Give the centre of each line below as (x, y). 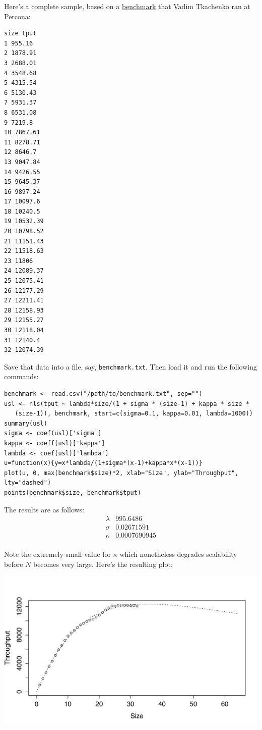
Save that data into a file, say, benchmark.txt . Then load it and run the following (130, 366)
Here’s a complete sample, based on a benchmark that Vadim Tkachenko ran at (127, 6)
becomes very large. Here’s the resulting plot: (103, 564)
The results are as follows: (44, 509)
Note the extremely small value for (58, 554)
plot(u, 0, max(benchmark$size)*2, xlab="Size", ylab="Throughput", (121, 473)
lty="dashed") (28, 483)
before (14, 564)
